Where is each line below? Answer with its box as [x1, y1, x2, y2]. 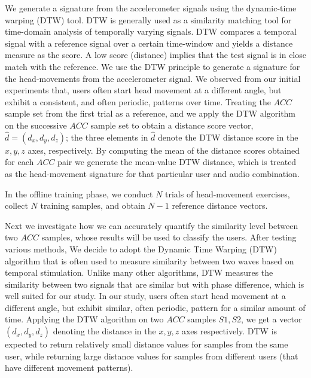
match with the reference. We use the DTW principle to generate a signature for [5, 60, 300, 72]
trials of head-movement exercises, [165, 187, 290, 200]
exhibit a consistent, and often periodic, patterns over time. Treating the [5, 95, 271, 108]
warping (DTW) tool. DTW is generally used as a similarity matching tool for [5, 13, 292, 26]
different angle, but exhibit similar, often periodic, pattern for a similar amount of [5, 301, 306, 313]
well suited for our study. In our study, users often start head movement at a [5, 289, 286, 302]
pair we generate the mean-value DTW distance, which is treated [57, 156, 297, 168]
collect [5, 199, 28, 212]
